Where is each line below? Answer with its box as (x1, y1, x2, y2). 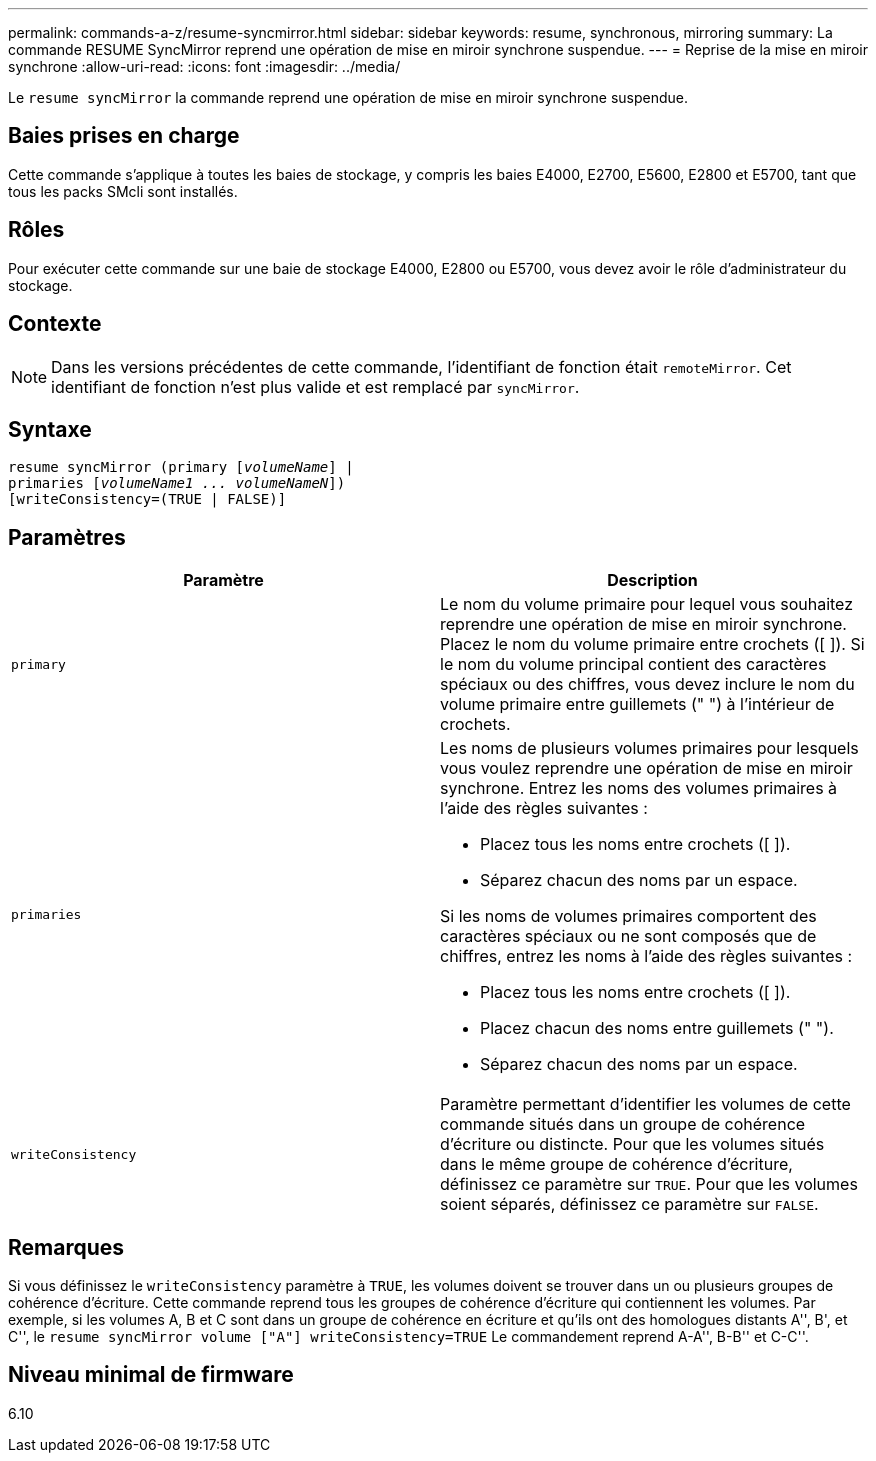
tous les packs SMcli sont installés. (8, 182, 238, 200)
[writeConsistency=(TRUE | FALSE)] (8, 491, 287, 508)
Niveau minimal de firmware (8, 1362, 294, 1388)
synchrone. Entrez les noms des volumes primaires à (440, 778, 838, 799)
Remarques (8, 1234, 125, 1260)
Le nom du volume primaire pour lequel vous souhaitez (440, 594, 854, 615)
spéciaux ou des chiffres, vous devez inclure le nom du (440, 674, 855, 695)
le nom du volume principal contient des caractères (440, 654, 827, 675)
